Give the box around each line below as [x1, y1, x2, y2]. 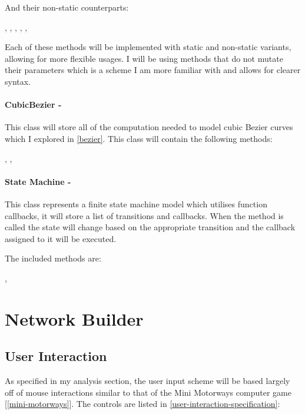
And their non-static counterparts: [5, 1, 129, 13]
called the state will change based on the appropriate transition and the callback [5, 221, 296, 233]
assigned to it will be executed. [5, 232, 117, 244]
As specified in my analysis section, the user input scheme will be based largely [5, 375, 290, 387]
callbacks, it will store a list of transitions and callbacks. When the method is [5, 209, 284, 221]
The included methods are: [5, 252, 101, 264]
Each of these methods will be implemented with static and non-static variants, [5, 41, 291, 53]
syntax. [5, 75, 31, 87]
